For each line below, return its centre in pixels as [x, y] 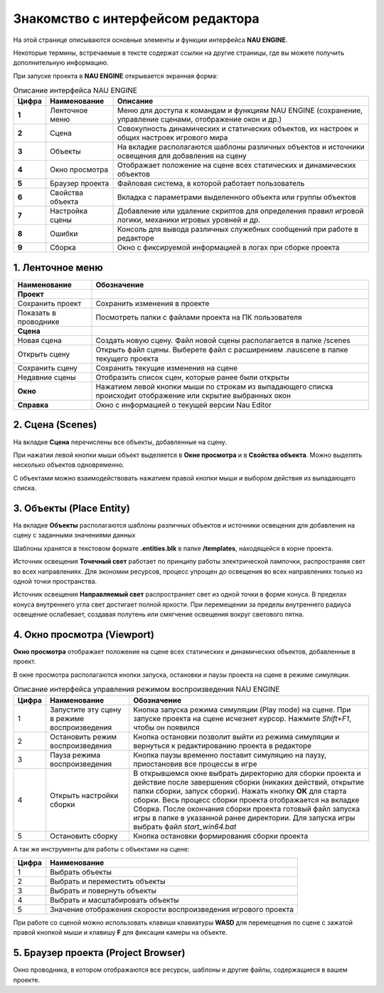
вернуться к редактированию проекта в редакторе [222, 745]
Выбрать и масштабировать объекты [114, 900]
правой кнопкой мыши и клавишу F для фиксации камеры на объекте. [120, 932]
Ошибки [64, 233]
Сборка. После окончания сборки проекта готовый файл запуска [246, 809]
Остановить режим [84, 737]
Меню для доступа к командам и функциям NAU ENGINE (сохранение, [240, 110]
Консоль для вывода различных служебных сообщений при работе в [238, 229]
